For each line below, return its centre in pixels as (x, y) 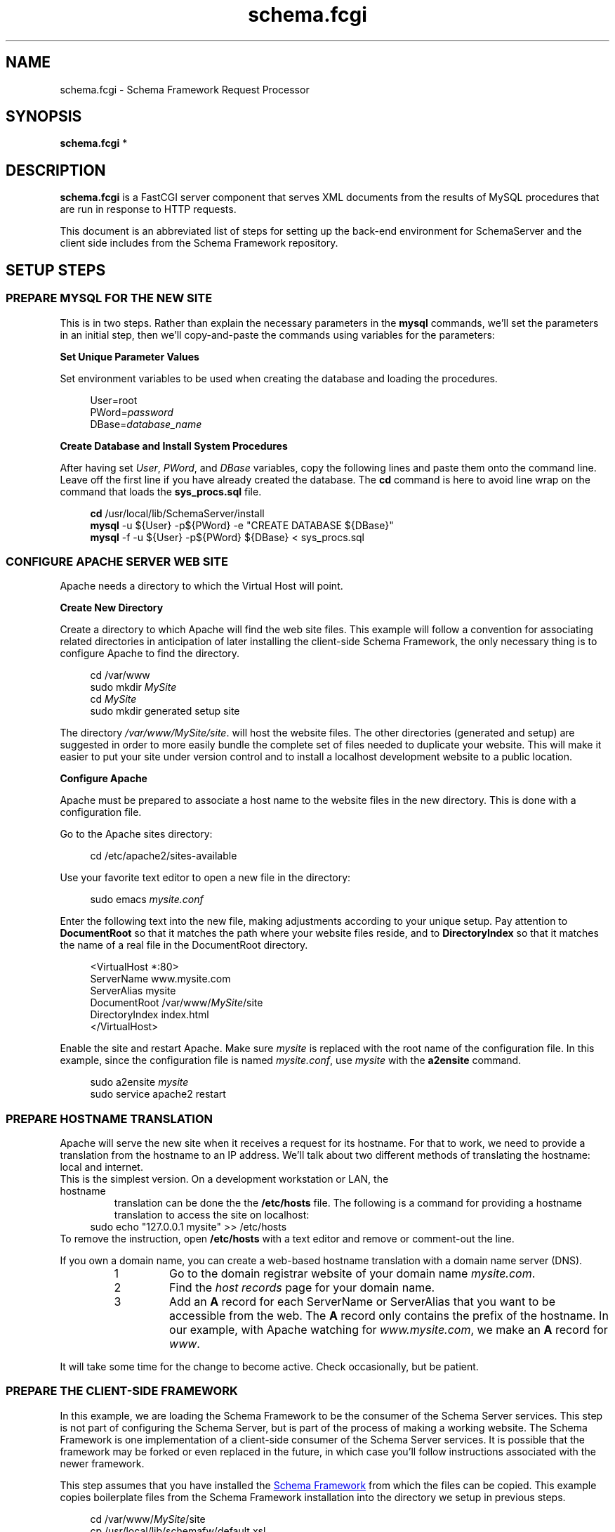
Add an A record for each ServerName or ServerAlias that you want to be (362, 1301)
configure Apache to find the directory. (150, 654)
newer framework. (102, 1463)
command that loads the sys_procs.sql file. (161, 491)
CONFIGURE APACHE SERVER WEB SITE (117, 561)
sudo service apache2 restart (158, 1094)
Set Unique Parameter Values (130, 356)
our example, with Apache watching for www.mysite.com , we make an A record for (389, 1330)
